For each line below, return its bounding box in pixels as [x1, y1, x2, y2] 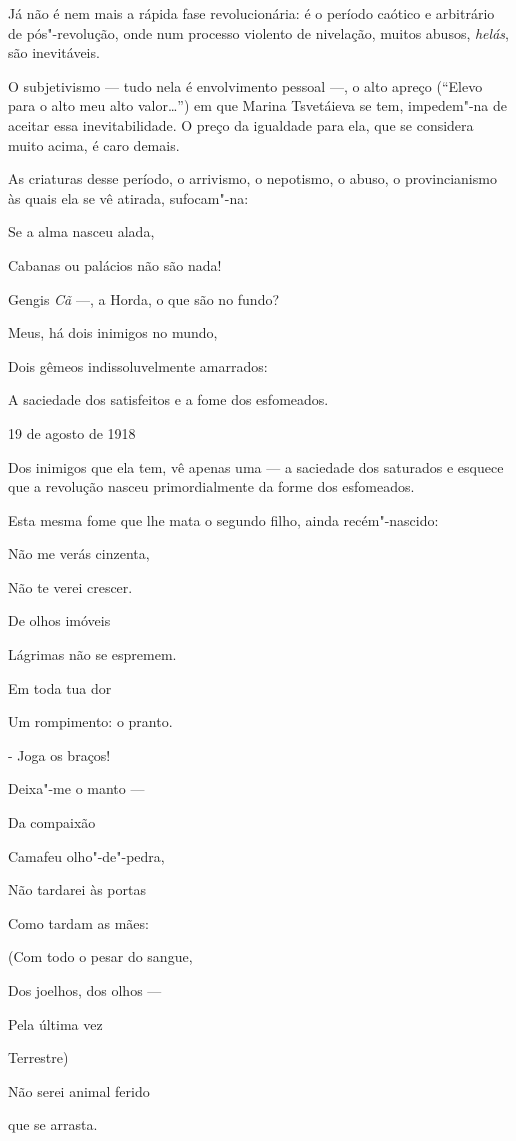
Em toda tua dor [8, 677, 112, 698]
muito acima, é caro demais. [8, 134, 180, 155]
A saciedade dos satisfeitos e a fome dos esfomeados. [8, 389, 329, 410]
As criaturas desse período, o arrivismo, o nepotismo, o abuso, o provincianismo [8, 168, 497, 189]
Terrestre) [8, 1047, 69, 1068]
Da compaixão [8, 812, 96, 833]
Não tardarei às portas [8, 879, 146, 900]
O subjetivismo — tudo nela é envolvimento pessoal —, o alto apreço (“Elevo [8, 75, 483, 96]
